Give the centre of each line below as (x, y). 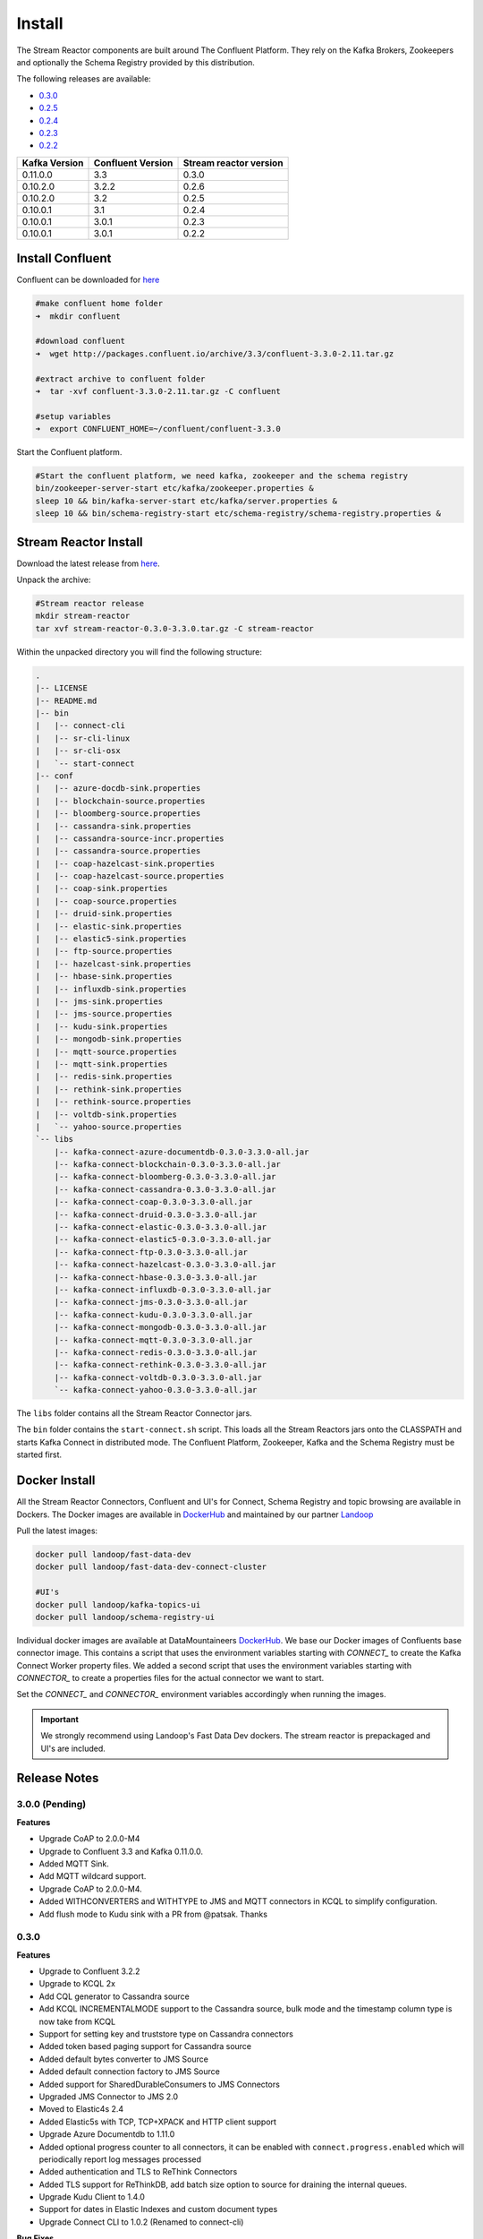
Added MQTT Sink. (74, 1864)
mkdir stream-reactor (83, 616)
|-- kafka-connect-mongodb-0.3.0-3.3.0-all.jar (161, 1327)
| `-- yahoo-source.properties (109, 1127)
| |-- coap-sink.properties (102, 888)
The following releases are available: (84, 79)
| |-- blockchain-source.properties (120, 801)
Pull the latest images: (57, 1531)
